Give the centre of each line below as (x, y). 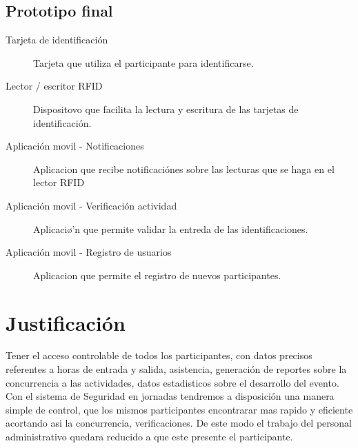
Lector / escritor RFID (54, 86)
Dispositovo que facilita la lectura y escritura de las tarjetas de (166, 109)
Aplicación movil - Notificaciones (75, 146)
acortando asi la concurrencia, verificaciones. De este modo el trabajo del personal (179, 423)
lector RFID (59, 182)
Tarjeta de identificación (57, 40)
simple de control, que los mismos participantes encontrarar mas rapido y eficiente (179, 409)
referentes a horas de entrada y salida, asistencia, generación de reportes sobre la (176, 369)
